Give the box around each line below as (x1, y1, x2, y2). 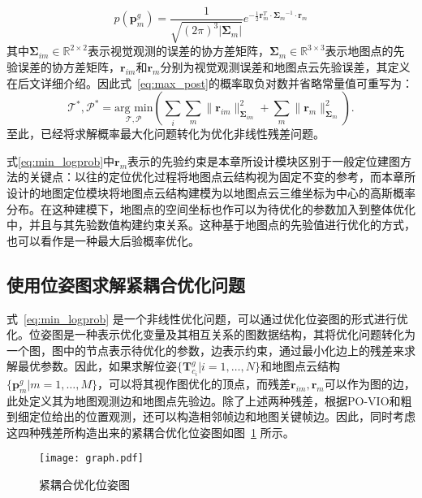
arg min (114, 102, 153, 115)
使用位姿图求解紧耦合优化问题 (6, 271, 245, 297)
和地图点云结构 (261, 357, 341, 375)
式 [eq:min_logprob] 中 (6, 152, 115, 169)
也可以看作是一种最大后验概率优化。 (6, 232, 200, 249)
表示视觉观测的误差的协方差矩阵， (88, 42, 269, 59)
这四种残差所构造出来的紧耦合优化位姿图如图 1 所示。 (6, 423, 295, 440)
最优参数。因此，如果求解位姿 (17, 357, 177, 375)
